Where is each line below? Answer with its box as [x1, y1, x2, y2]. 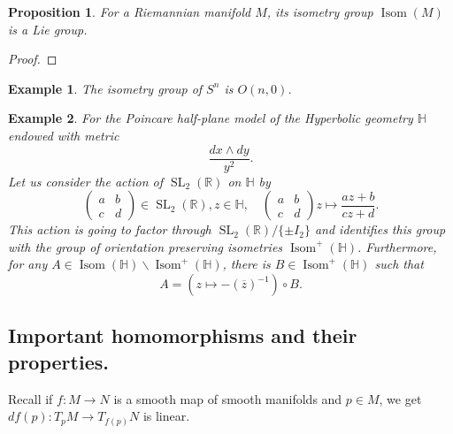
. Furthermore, [357, 237, 437, 255]
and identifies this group [314, 220, 446, 239]
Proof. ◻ [8, 49, 58, 68]
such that [374, 255, 424, 273]
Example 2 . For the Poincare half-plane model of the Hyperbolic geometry [8, 109, 413, 127]
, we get [379, 389, 422, 407]
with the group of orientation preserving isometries [8, 237, 283, 255]
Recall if [8, 389, 53, 407]
